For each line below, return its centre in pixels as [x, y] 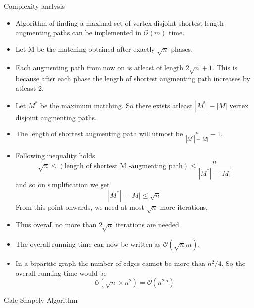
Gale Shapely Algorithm [41, 300]
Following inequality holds [55, 155]
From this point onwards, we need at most [80, 206]
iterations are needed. [149, 225]
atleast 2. [29, 88]
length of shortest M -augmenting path [124, 166]
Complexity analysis [35, 6]
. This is [225, 67]
